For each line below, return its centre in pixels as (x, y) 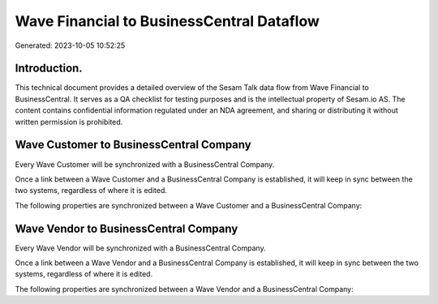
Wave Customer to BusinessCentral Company (133, 145)
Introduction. (49, 69)
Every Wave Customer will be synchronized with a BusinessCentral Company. (145, 164)
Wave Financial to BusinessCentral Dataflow (167, 21)
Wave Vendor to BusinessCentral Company (127, 228)
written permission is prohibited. (69, 122)
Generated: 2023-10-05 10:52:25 (70, 45)
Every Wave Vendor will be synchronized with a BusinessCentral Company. (141, 248)
